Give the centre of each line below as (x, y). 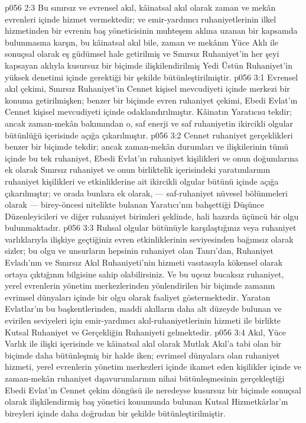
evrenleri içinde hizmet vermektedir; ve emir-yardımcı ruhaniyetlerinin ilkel (141, 19)
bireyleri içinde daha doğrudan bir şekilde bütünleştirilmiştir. (115, 413)
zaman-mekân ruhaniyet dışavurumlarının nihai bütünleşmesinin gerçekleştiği (145, 378)
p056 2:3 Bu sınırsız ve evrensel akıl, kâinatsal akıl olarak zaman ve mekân (140, 7)
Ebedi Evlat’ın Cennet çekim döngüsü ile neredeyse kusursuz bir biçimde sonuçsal (153, 390)
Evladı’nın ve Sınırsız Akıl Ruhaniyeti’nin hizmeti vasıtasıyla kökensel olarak (144, 262)
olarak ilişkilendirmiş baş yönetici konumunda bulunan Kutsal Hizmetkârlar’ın (147, 401)
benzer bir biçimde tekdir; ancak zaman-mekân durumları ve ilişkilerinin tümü (147, 146)
